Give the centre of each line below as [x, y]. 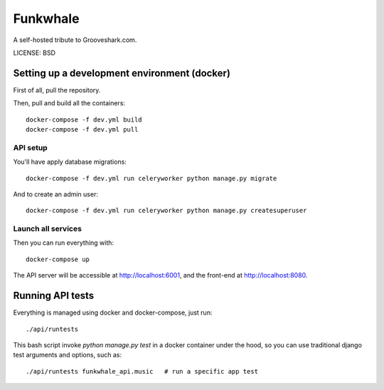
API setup [30, 147]
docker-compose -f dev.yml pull [82, 130]
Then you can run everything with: [63, 243]
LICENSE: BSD [34, 53]
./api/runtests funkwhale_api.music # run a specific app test [142, 371]
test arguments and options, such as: [68, 355]
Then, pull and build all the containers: [69, 103]
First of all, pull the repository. [57, 90]
